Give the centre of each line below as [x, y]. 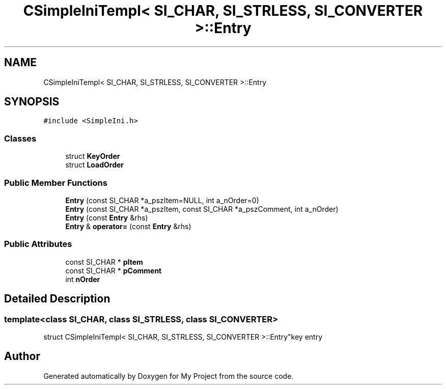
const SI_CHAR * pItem [104, 262]
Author [22, 356]
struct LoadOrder [95, 165]
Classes [20, 138]
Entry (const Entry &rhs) [107, 217]
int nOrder [83, 279]
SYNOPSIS [32, 102]
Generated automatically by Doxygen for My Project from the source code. [169, 376]
